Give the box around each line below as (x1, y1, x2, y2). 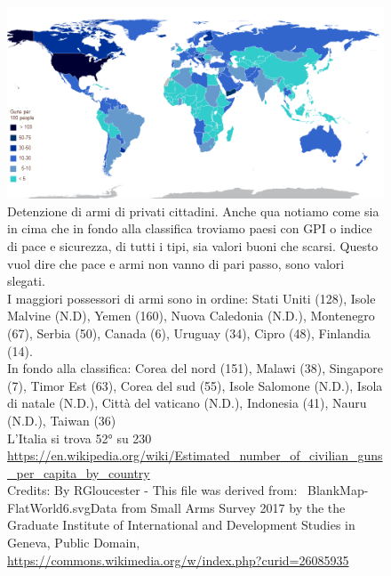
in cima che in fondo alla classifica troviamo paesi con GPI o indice (7, 219, 372, 238)
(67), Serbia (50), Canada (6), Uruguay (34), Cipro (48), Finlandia (7, 323, 371, 342)
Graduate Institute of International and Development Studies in (7, 515, 355, 534)
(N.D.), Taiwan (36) (7, 410, 116, 429)
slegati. (7, 272, 45, 290)
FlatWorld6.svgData (7, 498, 117, 516)
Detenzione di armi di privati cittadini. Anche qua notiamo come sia (7, 201, 379, 220)
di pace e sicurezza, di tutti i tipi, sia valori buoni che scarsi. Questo (7, 236, 379, 255)
